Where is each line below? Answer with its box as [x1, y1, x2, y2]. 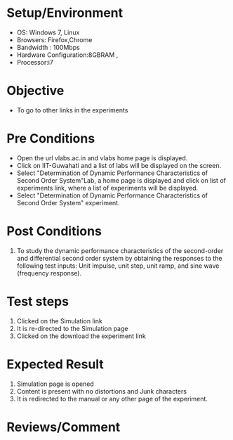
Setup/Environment [6, 5, 124, 21]
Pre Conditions [6, 131, 95, 147]
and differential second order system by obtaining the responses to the [16, 254, 222, 262]
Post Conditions [6, 224, 102, 239]
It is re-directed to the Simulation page [16, 324, 128, 332]
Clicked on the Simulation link [16, 316, 102, 325]
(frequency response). [16, 268, 82, 277]
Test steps [6, 293, 69, 309]
